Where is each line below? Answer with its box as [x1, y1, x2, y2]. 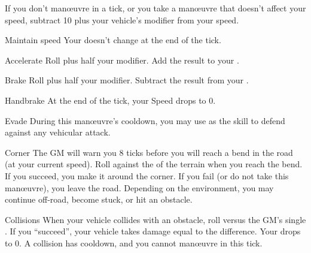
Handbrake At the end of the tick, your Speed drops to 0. [5, 94, 216, 106]
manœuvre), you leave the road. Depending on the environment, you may [5, 181, 274, 194]
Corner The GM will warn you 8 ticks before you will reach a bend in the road [5, 146, 293, 158]
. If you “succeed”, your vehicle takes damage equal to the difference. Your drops [5, 225, 301, 237]
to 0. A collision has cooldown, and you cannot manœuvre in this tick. [5, 236, 263, 249]
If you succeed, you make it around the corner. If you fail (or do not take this [5, 169, 289, 182]
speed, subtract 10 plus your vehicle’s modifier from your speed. [5, 13, 239, 26]
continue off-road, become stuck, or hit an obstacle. [5, 193, 193, 206]
